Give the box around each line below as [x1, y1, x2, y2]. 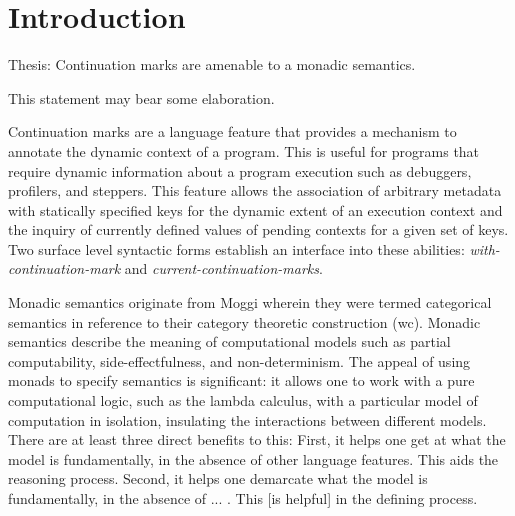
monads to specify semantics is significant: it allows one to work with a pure [8, 370, 475, 391]
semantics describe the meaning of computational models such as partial [8, 331, 451, 352]
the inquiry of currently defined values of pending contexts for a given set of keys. [8, 219, 509, 240]
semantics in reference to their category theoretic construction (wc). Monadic [8, 311, 481, 332]
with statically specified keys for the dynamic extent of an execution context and [8, 199, 503, 220]
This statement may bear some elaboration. [8, 87, 275, 108]
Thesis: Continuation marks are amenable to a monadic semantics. [8, 54, 416, 75]
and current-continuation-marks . [124, 258, 323, 279]
